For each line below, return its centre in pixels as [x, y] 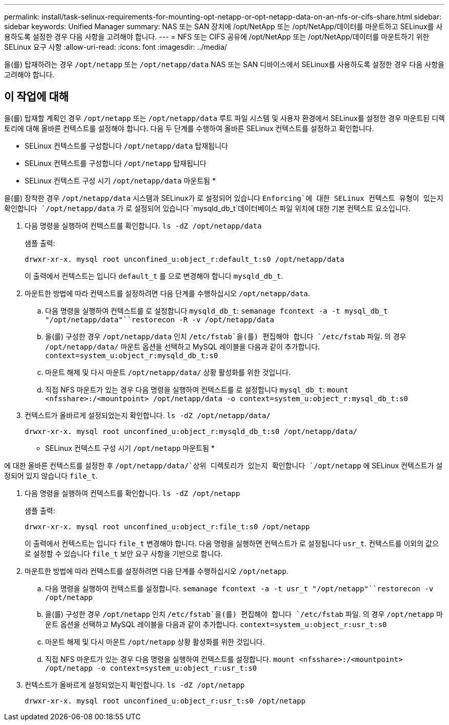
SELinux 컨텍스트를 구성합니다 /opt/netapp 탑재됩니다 [116, 163]
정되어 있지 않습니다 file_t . [51, 475]
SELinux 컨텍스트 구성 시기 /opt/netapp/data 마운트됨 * [120, 180]
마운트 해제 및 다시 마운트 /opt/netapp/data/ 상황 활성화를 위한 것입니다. [168, 372]
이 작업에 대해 [36, 97]
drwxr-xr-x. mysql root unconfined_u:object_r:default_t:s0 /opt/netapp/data [185, 259]
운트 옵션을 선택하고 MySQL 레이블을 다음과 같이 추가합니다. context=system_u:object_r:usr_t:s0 [216, 624]
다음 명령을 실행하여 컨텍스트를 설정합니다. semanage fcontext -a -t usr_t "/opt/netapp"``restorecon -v [239, 588]
